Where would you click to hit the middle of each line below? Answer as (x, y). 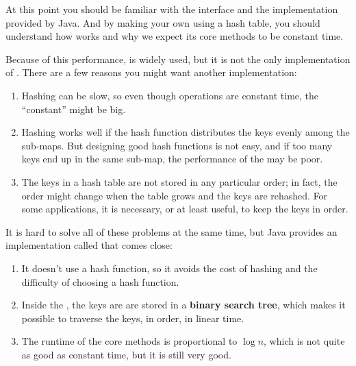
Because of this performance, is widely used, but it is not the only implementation (178, 59)
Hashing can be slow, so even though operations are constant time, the (170, 95)
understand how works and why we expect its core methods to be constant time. (175, 36)
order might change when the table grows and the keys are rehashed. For (175, 195)
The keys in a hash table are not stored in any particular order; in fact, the (179, 181)
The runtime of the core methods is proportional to (129, 341)
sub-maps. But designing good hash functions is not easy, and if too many (177, 145)
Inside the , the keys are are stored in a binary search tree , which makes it (183, 305)
